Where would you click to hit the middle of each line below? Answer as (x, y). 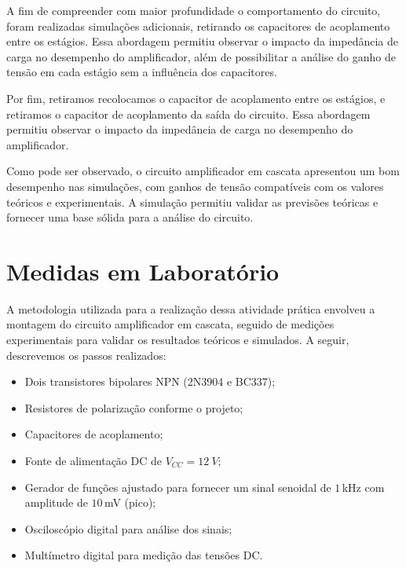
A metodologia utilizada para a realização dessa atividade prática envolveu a (191, 308)
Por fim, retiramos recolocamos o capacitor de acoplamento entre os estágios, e (196, 98)
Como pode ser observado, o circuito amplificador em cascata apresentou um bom (203, 171)
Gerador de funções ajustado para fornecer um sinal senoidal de (178, 487)
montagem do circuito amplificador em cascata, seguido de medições (170, 324)
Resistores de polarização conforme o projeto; (134, 407)
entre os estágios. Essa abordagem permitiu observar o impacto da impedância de (202, 41)
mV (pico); (130, 502)
